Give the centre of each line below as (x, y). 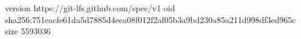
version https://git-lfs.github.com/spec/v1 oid (90, 8)
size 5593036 (28, 31)
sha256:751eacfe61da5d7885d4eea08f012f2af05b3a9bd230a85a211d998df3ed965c (150, 19)
